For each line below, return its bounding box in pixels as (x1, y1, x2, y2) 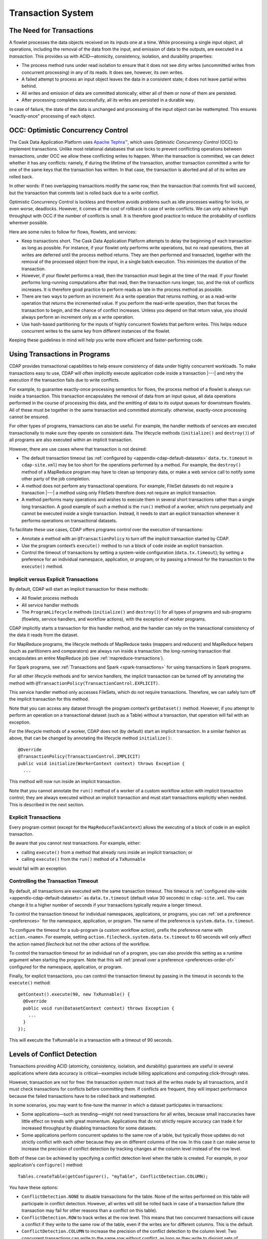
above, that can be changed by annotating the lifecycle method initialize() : (9, 735, 172, 741)
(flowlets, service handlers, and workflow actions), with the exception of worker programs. (21, 616, 206, 622)
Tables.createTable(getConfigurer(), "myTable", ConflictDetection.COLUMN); (18, 1174, 209, 1179)
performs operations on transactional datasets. (21, 517, 117, 523)
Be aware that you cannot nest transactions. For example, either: (9, 840, 141, 846)
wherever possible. (9, 220, 48, 225)
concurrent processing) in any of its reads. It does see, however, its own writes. (21, 69, 184, 75)
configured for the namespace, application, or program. (9, 964, 123, 970)
